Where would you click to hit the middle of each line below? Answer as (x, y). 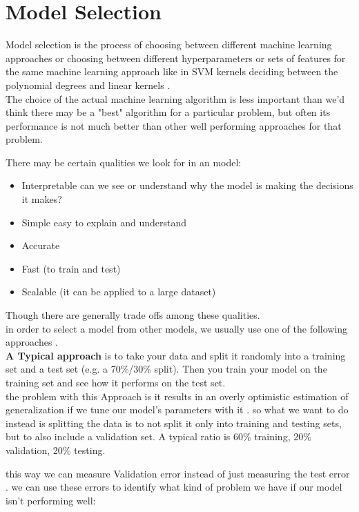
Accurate (41, 245)
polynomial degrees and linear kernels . (88, 85)
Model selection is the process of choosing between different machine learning (169, 45)
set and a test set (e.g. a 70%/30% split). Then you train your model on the (166, 369)
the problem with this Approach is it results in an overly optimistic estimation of (177, 396)
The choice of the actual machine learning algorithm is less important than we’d (175, 98)
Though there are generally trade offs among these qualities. (133, 315)
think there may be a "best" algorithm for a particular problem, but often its (168, 112)
